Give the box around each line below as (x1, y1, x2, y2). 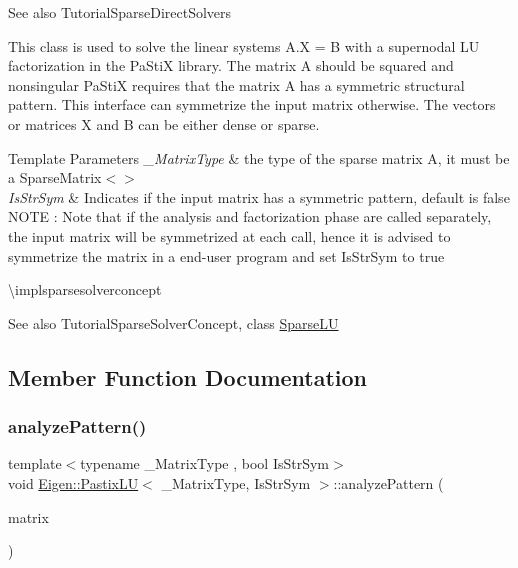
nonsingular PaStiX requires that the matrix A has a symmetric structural (8, 74, 465, 95)
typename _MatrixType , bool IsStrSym (80, 453, 330, 474)
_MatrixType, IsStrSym (161, 472, 311, 493)
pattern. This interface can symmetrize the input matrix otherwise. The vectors (8, 94, 496, 115)
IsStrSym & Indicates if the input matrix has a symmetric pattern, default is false (8, 186, 510, 207)
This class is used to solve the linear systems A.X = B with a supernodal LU (8, 35, 480, 56)
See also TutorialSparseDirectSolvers (8, 2, 232, 22)
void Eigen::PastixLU (8, 472, 139, 493)
